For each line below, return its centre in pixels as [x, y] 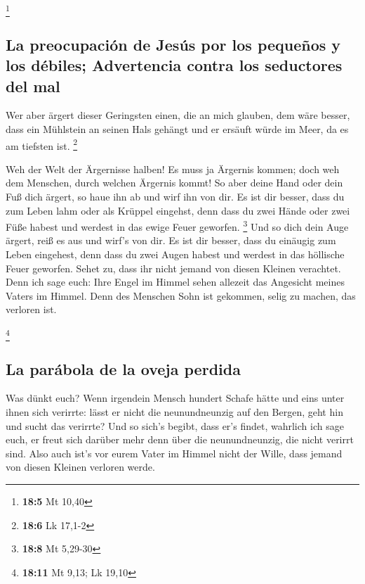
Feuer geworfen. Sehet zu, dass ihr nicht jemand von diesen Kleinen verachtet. [173, 268]
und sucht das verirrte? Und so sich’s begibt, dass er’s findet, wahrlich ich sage [175, 425]
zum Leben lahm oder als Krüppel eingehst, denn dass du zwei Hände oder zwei [178, 210]
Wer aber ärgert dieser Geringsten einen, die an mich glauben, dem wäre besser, [178, 115]
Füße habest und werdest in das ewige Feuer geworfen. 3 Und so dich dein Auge [177, 226]
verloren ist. [31, 309]
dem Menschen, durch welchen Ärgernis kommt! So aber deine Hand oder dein [174, 183]
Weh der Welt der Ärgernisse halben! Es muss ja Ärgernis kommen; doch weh [173, 169]
